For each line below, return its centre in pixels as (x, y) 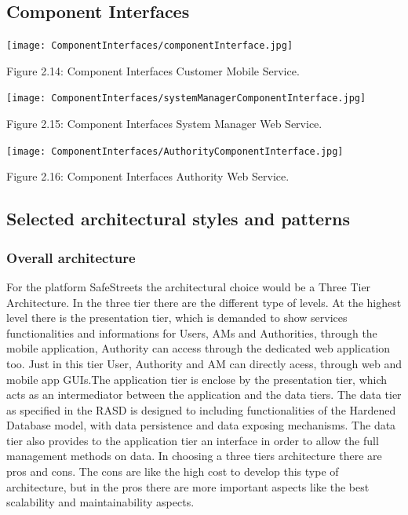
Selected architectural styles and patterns (178, 219)
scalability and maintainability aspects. (100, 502)
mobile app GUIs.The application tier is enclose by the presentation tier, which (197, 379)
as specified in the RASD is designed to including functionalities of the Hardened (201, 409)
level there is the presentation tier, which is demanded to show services (177, 318)
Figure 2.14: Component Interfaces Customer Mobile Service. (153, 70)
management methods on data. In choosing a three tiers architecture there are (194, 456)
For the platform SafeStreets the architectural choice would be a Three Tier (189, 286)
